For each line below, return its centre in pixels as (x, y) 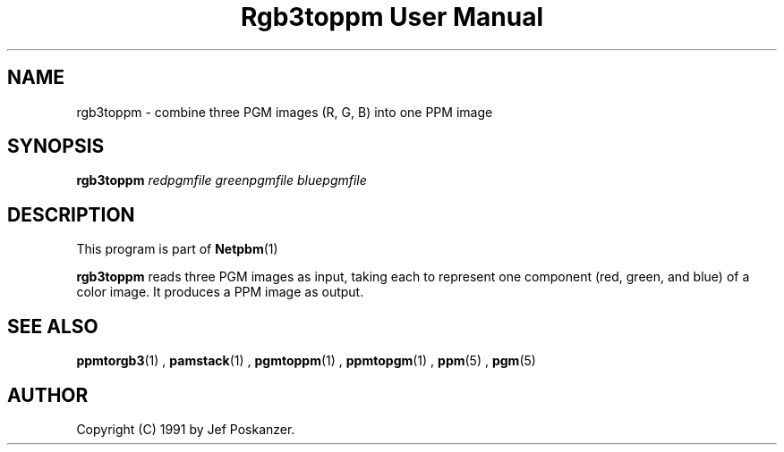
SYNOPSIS (56, 146)
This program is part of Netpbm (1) (177, 249)
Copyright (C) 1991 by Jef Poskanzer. (186, 429)
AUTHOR (48, 395)
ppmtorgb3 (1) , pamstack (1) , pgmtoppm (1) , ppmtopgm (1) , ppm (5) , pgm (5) (306, 361)
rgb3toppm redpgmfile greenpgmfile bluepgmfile (222, 180)
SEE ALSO (53, 326)
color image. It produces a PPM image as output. (220, 292)
